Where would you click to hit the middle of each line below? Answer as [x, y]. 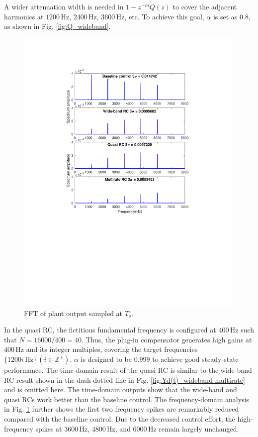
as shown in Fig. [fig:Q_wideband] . [57, 26]
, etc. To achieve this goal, [164, 16]
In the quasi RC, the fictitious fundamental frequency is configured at [110, 330]
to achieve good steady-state [195, 359]
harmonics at [24, 16]
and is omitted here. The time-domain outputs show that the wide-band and [121, 389]
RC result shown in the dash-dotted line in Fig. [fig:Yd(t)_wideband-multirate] [125, 380]
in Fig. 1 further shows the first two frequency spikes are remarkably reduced [122, 409]
